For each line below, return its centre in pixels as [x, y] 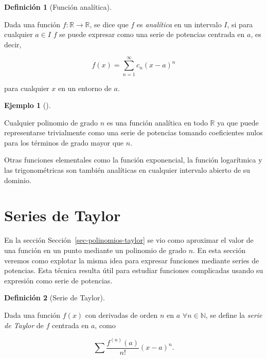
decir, [13, 44]
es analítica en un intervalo [179, 24]
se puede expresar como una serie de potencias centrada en [152, 34]
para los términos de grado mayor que [64, 142]
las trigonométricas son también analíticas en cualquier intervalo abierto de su [127, 170]
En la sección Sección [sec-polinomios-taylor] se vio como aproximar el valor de [129, 240]
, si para [240, 24]
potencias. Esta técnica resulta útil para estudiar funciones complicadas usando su [134, 270]
